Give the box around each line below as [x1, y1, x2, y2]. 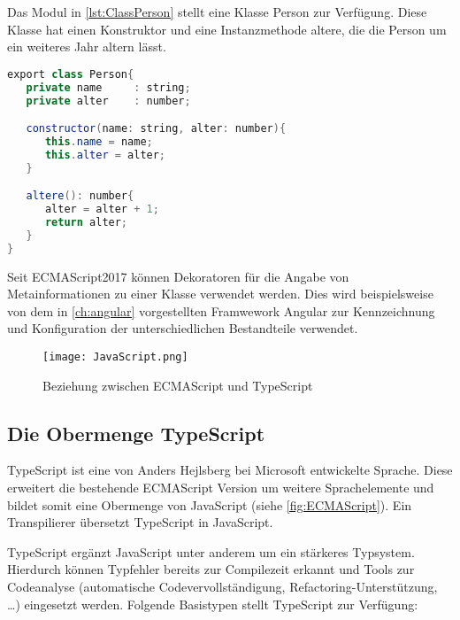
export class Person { [7, 67, 134, 81]
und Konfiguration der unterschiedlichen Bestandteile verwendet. [7, 319, 358, 337]
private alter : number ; [26, 94, 191, 107]
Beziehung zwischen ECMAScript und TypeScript [42, 376, 313, 394]
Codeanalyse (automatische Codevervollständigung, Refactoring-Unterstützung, [7, 577, 438, 595]
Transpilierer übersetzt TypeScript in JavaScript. [7, 513, 273, 531]
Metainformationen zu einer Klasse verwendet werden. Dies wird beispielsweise [7, 284, 433, 303]
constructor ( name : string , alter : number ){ [26, 122, 287, 136]
